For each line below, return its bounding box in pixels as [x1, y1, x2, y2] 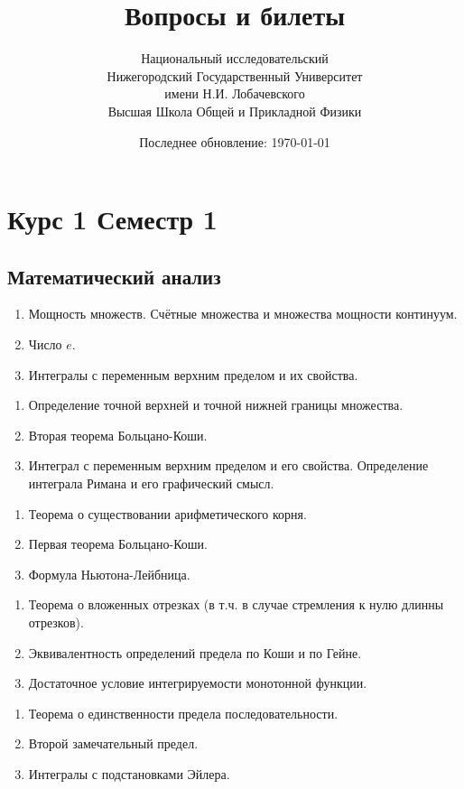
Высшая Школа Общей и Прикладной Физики [107, 101, 362, 120]
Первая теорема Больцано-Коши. [28, 534, 208, 553]
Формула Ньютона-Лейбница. [28, 564, 190, 583]
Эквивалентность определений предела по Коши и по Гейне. [28, 643, 362, 662]
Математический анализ [7, 262, 221, 290]
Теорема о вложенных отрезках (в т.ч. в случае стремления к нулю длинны [28, 595, 444, 614]
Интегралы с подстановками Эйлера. [28, 764, 230, 783]
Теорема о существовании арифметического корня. [28, 504, 307, 523]
